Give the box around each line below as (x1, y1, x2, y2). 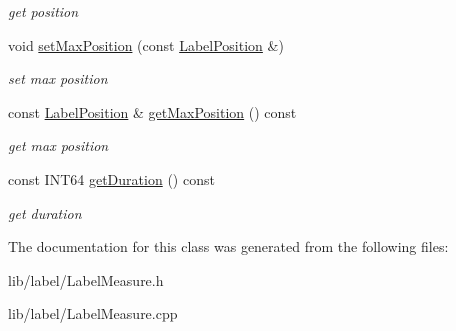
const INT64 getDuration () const (8, 168, 215, 189)
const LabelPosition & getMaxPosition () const (8, 101, 297, 122)
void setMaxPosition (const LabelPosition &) (8, 34, 284, 55)
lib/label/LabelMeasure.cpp (8, 303, 178, 324)
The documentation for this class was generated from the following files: (8, 236, 449, 257)
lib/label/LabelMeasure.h (8, 269, 164, 290)
